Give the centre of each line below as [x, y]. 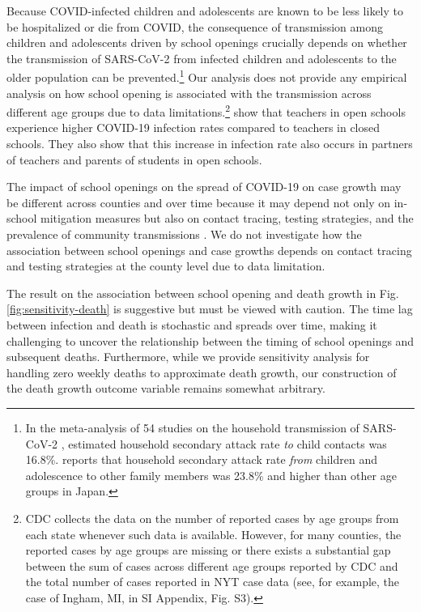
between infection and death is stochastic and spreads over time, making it [192, 325]
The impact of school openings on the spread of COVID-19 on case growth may [204, 187]
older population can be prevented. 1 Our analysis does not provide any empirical [207, 76]
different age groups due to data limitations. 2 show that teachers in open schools [206, 110]
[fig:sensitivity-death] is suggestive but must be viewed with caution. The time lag [210, 309]
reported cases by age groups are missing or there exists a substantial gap [208, 550]
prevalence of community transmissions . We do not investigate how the [184, 234]
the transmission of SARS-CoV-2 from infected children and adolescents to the [202, 58]
